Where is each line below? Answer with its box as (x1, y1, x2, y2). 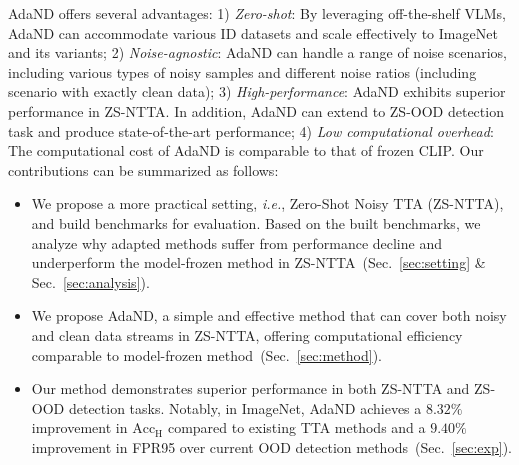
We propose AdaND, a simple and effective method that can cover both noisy (31, 305, 507, 326)
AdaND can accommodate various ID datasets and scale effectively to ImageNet (8, 22, 498, 43)
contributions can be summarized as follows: (8, 159, 279, 180)
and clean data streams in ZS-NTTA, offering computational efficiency (31, 324, 463, 345)
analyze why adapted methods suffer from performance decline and (31, 232, 442, 253)
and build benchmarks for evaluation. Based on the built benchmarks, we (31, 212, 481, 233)
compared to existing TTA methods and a (167, 417, 426, 438)
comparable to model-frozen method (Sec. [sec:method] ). (31, 344, 382, 365)
